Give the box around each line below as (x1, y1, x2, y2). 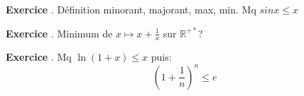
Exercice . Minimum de (6, 25, 113, 40)
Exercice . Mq (6, 49, 72, 64)
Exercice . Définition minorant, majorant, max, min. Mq (6, 2, 256, 16)
